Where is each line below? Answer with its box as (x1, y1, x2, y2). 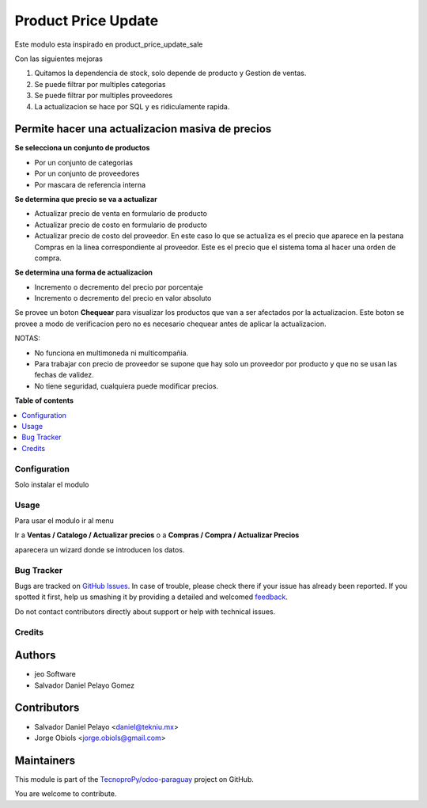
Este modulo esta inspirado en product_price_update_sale (14, 40, 203, 49)
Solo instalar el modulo (14, 480, 89, 489)
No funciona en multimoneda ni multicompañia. (34, 348, 189, 358)
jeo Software (34, 670, 77, 679)
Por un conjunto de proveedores (34, 169, 140, 178)
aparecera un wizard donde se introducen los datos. (14, 544, 185, 554)
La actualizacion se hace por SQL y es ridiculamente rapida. (34, 101, 230, 111)
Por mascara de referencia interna (34, 180, 146, 189)
